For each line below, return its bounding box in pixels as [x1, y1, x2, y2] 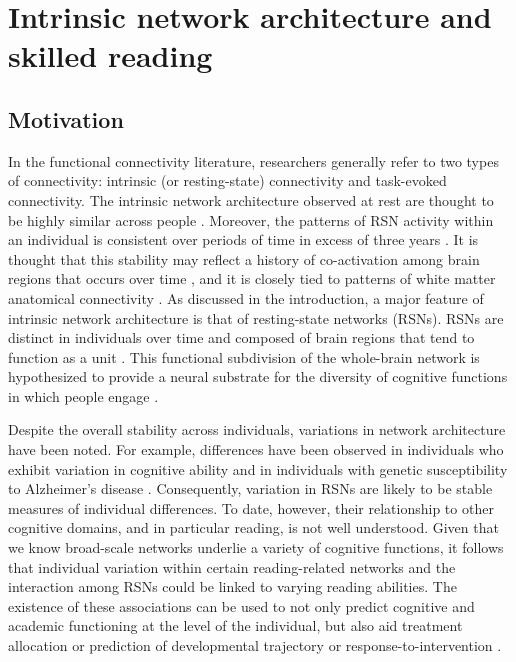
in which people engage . [8, 385, 159, 406]
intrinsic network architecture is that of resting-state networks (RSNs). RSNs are [8, 307, 504, 328]
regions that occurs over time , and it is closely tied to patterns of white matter [8, 268, 496, 289]
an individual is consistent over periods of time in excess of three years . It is [8, 229, 479, 250]
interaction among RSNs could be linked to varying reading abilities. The [8, 576, 457, 597]
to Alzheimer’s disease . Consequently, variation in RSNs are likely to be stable [8, 478, 493, 499]
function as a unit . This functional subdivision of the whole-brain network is [8, 346, 480, 367]
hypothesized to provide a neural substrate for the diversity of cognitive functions [8, 366, 508, 387]
